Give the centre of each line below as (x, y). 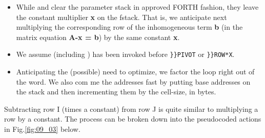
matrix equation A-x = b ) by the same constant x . (98, 37)
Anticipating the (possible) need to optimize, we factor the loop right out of (135, 72)
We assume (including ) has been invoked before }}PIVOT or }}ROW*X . (125, 54)
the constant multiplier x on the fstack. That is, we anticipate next (121, 17)
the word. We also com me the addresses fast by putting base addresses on (133, 81)
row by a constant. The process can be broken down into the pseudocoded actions (133, 119)
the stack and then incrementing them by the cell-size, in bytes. (116, 92)
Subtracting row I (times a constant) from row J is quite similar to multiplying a (131, 109)
